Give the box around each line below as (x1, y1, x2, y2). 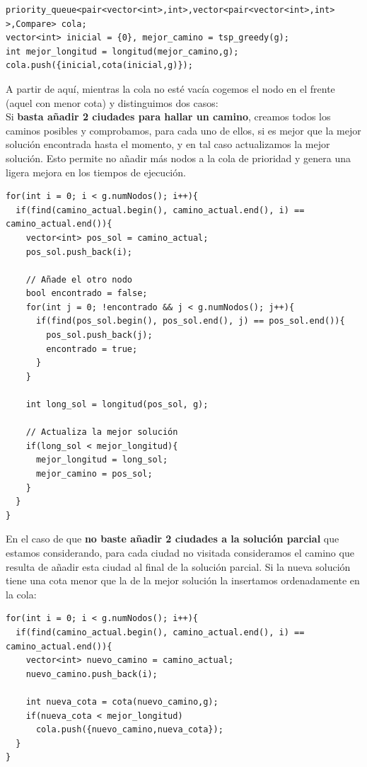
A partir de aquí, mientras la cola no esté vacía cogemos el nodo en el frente (6, 81, 335, 96)
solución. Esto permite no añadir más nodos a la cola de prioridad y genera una (6, 150, 351, 165)
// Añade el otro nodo (25, 274, 132, 285)
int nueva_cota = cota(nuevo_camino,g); (25, 696, 219, 707)
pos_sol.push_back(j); (46, 330, 153, 341)
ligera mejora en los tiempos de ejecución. (6, 164, 186, 179)
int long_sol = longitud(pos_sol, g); (25, 399, 209, 410)
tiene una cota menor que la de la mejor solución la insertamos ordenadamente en (6, 573, 360, 588)
